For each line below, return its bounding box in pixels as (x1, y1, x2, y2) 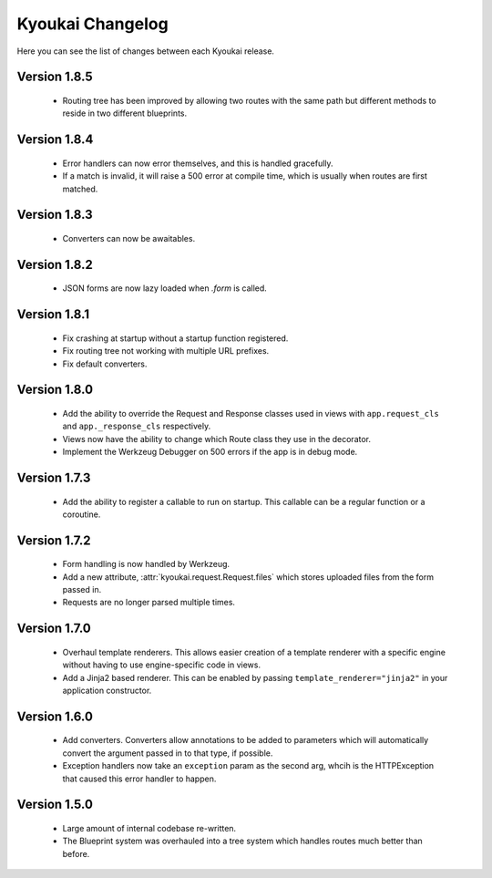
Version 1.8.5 (16, 69, 93, 85)
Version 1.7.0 (16, 621, 91, 636)
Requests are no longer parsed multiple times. (62, 597, 236, 608)
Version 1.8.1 (16, 306, 90, 323)
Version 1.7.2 (16, 532, 91, 548)
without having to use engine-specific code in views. (62, 659, 261, 670)
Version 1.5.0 (16, 797, 93, 812)
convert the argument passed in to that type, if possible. (62, 748, 273, 759)
